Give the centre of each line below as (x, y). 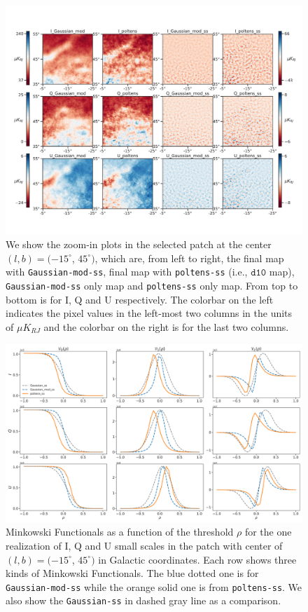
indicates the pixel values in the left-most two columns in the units (149, 313)
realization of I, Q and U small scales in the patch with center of (144, 545)
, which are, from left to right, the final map (189, 258)
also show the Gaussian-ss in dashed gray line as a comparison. (143, 600)
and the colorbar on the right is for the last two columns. (166, 326)
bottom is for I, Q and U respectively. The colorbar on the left (140, 299)
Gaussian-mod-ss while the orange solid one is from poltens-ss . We (154, 586)
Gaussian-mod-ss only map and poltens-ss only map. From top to (152, 286)
